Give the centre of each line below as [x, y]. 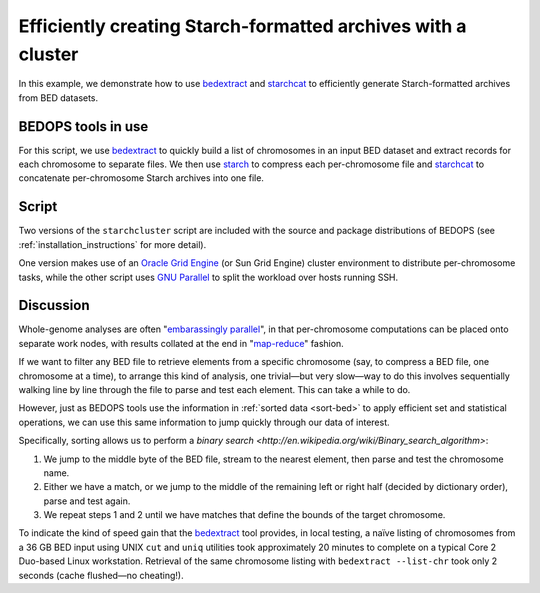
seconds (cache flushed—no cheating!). [101, 575]
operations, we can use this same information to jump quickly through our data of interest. [204, 422]
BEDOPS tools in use [83, 126]
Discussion [54, 305]
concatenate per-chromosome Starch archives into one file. [141, 178]
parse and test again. [87, 501]
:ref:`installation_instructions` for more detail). [112, 244]
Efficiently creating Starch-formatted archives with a [242, 26]
